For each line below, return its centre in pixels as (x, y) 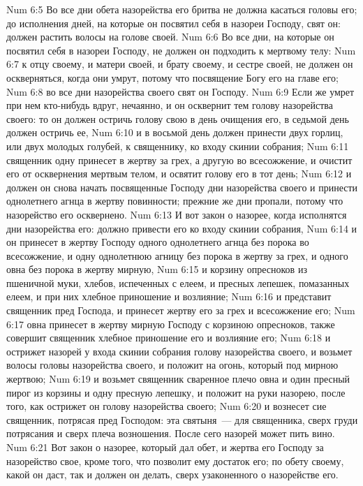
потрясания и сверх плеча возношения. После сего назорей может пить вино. (171, 433)
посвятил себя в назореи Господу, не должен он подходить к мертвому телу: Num (181, 50)
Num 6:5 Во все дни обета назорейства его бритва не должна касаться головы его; (182, 9)
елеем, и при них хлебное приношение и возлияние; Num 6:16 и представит (169, 296)
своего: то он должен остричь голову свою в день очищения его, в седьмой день (178, 118)
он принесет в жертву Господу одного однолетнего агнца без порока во (158, 242)
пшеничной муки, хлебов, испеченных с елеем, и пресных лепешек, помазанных (178, 282)
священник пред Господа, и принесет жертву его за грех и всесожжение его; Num (181, 310)
